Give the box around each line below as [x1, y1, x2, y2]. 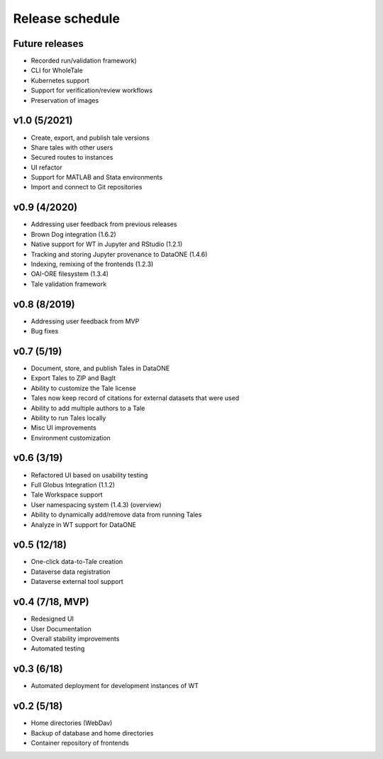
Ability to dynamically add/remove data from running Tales [30, 511, 202, 519]
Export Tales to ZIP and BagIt [30, 374, 116, 382]
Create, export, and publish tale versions [30, 133, 150, 142]
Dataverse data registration [30, 567, 111, 576]
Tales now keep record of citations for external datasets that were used [30, 394, 240, 402]
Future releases [13, 38, 84, 50]
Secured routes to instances [30, 153, 113, 162]
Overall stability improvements [30, 634, 120, 643]
